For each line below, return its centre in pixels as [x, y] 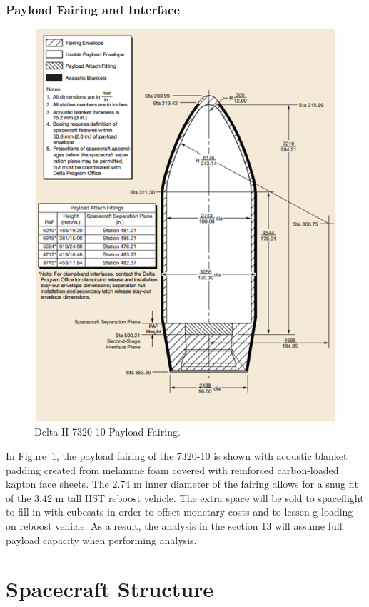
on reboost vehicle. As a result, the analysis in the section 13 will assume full [174, 525]
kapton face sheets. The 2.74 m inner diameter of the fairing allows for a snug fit [182, 484]
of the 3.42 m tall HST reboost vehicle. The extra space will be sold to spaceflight [185, 497]
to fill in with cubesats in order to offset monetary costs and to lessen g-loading [180, 512]
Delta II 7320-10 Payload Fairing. [107, 432]
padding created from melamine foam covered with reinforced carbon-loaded [172, 470]
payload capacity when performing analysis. [101, 540]
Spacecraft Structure [110, 589]
